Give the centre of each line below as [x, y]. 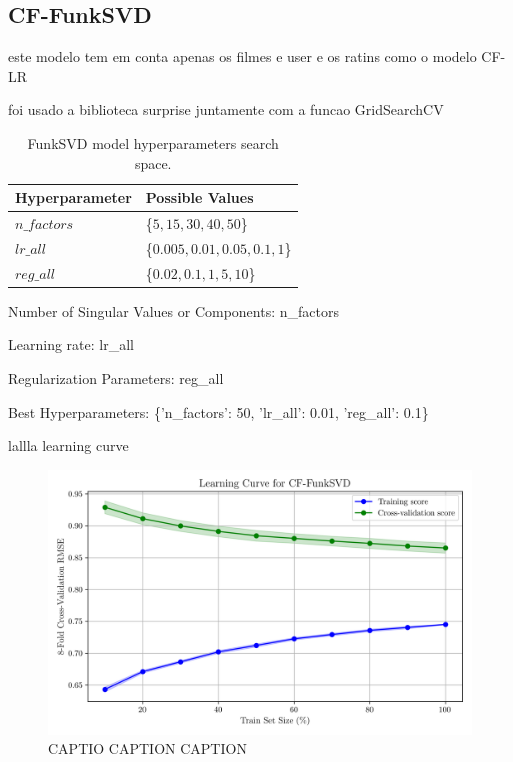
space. [153, 162]
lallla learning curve [68, 445]
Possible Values [199, 197]
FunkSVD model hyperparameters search [153, 142]
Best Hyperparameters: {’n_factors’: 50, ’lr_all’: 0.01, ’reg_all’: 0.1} [218, 411]
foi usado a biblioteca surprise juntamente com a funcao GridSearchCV [226, 109]
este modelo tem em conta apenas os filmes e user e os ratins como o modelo [242, 56]
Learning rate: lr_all [71, 344]
